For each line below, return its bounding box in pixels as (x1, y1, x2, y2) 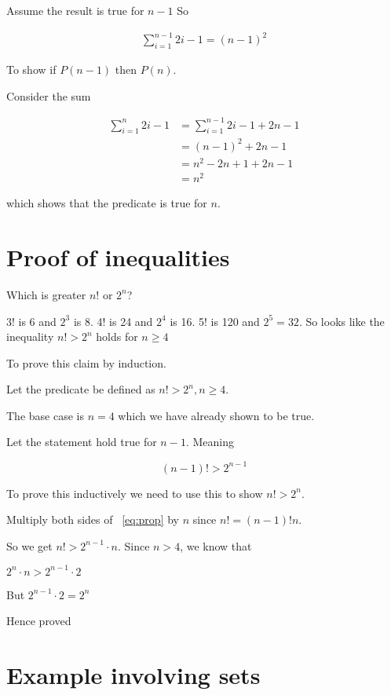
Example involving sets (6, 659, 261, 691)
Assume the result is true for (6, 2, 144, 18)
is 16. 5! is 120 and (170, 313, 260, 329)
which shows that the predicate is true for (6, 195, 207, 211)
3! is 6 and (6, 313, 57, 329)
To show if (6, 60, 57, 77)
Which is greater (6, 286, 86, 302)
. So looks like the (298, 313, 385, 329)
